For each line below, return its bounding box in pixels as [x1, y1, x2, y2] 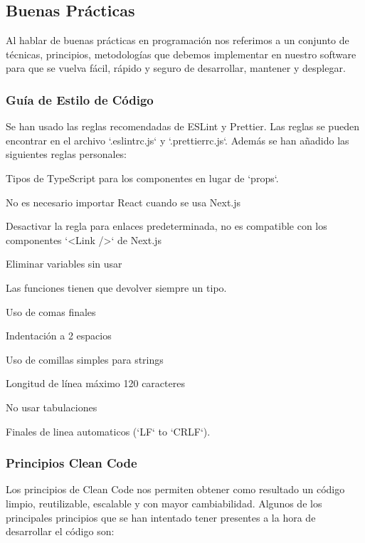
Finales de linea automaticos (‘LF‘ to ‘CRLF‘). [6, 423, 211, 438]
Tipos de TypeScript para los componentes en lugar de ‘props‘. [6, 170, 279, 185]
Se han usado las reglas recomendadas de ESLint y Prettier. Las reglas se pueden [6, 119, 359, 134]
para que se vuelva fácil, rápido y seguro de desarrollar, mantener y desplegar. [6, 60, 346, 75]
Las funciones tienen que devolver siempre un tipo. [6, 280, 227, 295]
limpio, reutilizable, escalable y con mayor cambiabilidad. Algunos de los [6, 495, 322, 510]
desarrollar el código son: [6, 524, 115, 539]
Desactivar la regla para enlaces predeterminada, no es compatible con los [6, 218, 327, 233]
